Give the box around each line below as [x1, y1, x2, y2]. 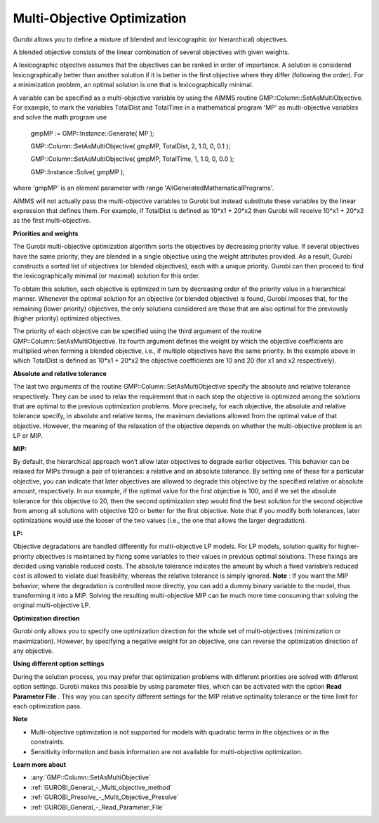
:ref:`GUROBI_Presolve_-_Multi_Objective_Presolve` [30, 793, 179, 801]
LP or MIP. [13, 432, 44, 440]
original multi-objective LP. [13, 601, 91, 609]
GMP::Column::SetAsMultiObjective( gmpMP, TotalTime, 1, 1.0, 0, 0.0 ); [30, 155, 234, 163]
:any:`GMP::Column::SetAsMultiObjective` [30, 773, 151, 782]
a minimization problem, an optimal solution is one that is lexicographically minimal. [13, 81, 254, 89]
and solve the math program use [13, 113, 107, 122]
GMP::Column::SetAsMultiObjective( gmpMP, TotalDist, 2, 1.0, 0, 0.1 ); [30, 142, 231, 150]
